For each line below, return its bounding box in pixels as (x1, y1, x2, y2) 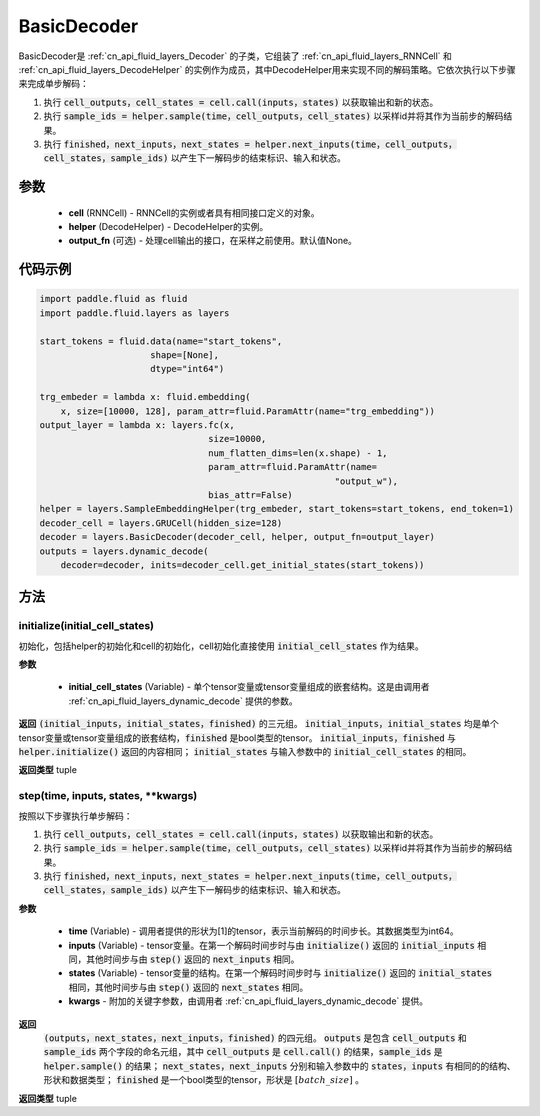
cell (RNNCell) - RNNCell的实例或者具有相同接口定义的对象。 (68, 206, 320, 219)
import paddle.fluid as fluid (39, 293, 188, 305)
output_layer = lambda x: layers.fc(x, (39, 419, 235, 430)
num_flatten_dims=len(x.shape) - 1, (208, 447, 388, 459)
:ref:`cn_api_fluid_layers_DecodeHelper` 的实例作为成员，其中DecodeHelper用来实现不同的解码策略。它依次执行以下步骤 (18, 63, 516, 75)
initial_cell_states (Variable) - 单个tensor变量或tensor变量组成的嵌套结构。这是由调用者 (68, 681, 430, 693)
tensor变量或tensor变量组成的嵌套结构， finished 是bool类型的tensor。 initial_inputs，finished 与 (18, 731, 457, 744)
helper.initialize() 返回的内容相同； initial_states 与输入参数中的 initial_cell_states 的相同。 (18, 745, 472, 757)
